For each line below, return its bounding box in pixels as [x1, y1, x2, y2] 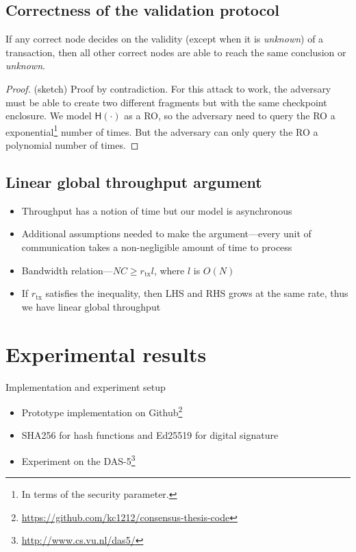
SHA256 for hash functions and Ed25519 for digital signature [21, 428, 279, 442]
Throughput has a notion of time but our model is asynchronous [21, 203, 292, 217]
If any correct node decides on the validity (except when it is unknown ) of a [5, 32, 324, 46]
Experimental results [5, 339, 207, 368]
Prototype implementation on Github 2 [21, 403, 183, 419]
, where [153, 263, 185, 277]
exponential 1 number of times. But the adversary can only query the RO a [5, 122, 318, 139]
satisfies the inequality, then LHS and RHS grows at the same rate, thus [45, 286, 348, 300]
